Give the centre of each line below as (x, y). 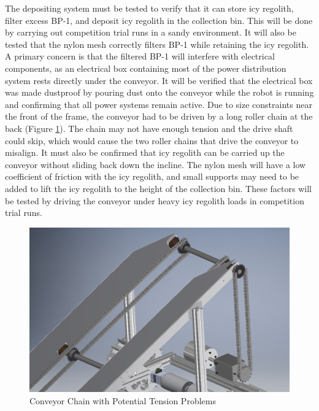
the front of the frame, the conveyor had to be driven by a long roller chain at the (159, 116)
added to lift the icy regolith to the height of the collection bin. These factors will (158, 188)
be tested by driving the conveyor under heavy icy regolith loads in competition (155, 200)
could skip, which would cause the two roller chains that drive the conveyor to (152, 140)
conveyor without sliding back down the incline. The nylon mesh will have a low (156, 164)
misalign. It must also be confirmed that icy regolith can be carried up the (145, 152)
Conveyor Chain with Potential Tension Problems (123, 401)
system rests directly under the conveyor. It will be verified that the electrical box (159, 80)
